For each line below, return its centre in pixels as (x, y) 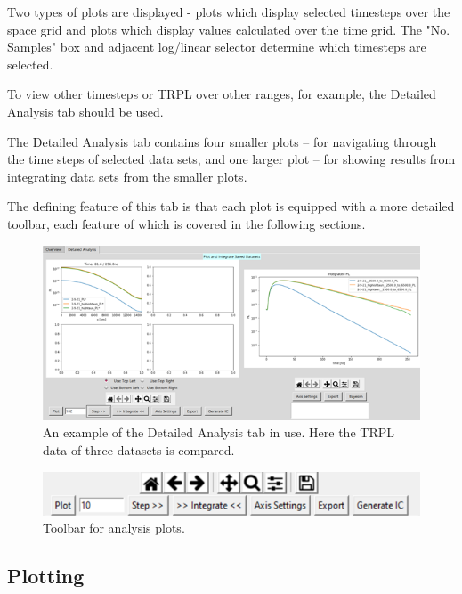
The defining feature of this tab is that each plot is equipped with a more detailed (231, 206)
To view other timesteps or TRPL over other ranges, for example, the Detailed (222, 94)
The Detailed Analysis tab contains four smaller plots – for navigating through (222, 141)
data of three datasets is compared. (139, 450)
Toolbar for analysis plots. (114, 528)
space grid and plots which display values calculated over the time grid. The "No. (229, 29)
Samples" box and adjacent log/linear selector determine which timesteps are (217, 47)
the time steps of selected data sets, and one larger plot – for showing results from (231, 159)
